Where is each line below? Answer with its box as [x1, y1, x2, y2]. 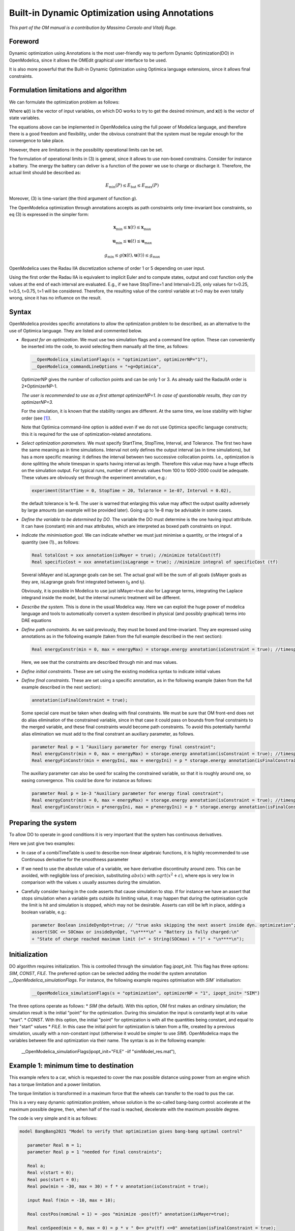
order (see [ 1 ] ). [21, 415, 52, 421]
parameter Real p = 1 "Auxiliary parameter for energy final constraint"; [31, 744, 216, 749]
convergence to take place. [9, 138, 65, 144]
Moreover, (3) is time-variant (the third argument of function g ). [9, 195, 138, 201]
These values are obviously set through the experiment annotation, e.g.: [21, 474, 167, 480]
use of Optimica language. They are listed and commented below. [9, 327, 143, 333]
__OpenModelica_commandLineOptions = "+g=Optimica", [31, 363, 162, 369]
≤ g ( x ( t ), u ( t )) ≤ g [115, 252, 153, 258]
